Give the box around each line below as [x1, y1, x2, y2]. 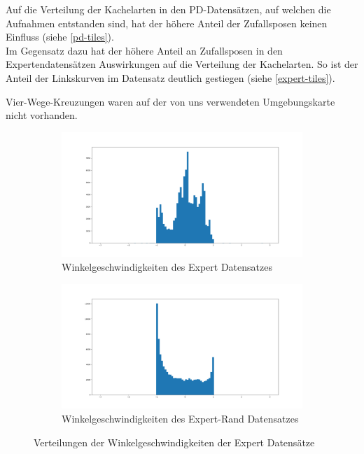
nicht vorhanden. [6, 108, 78, 122]
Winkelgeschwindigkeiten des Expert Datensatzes [62, 260, 272, 274]
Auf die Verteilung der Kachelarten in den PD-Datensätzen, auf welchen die [6, 2, 331, 16]
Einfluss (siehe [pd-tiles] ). [6, 29, 114, 44]
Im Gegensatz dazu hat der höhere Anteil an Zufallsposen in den [6, 43, 283, 57]
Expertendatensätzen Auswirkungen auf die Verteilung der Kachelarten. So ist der [6, 57, 358, 71]
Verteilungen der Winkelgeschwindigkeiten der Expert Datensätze [34, 434, 315, 449]
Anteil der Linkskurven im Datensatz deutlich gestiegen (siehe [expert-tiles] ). [6, 70, 335, 85]
